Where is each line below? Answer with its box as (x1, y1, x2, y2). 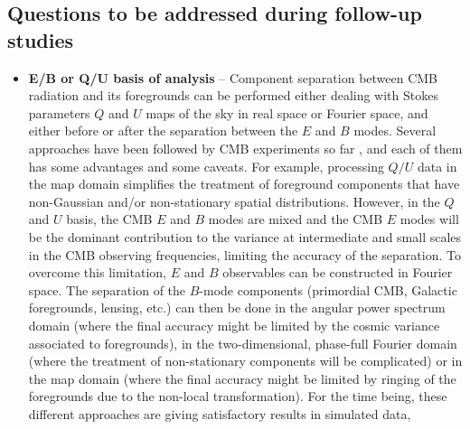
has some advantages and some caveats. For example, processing (28, 156, 384, 175)
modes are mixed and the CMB (208, 210, 383, 228)
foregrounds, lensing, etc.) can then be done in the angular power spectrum (28, 298, 446, 317)
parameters (28, 103, 90, 122)
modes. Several (353, 121, 437, 140)
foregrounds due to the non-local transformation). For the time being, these (28, 387, 447, 406)
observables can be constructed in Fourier (222, 263, 453, 282)
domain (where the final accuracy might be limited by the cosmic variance (28, 315, 440, 334)
